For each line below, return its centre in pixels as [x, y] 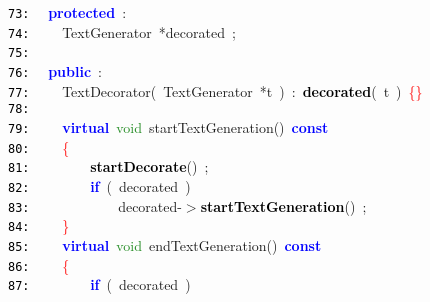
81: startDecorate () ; [108, 166]
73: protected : [67, 12]
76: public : [55, 70]
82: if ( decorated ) [99, 185]
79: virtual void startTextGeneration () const [168, 126]
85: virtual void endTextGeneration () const [165, 244]
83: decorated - [95, 205]
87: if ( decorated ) [99, 284]
